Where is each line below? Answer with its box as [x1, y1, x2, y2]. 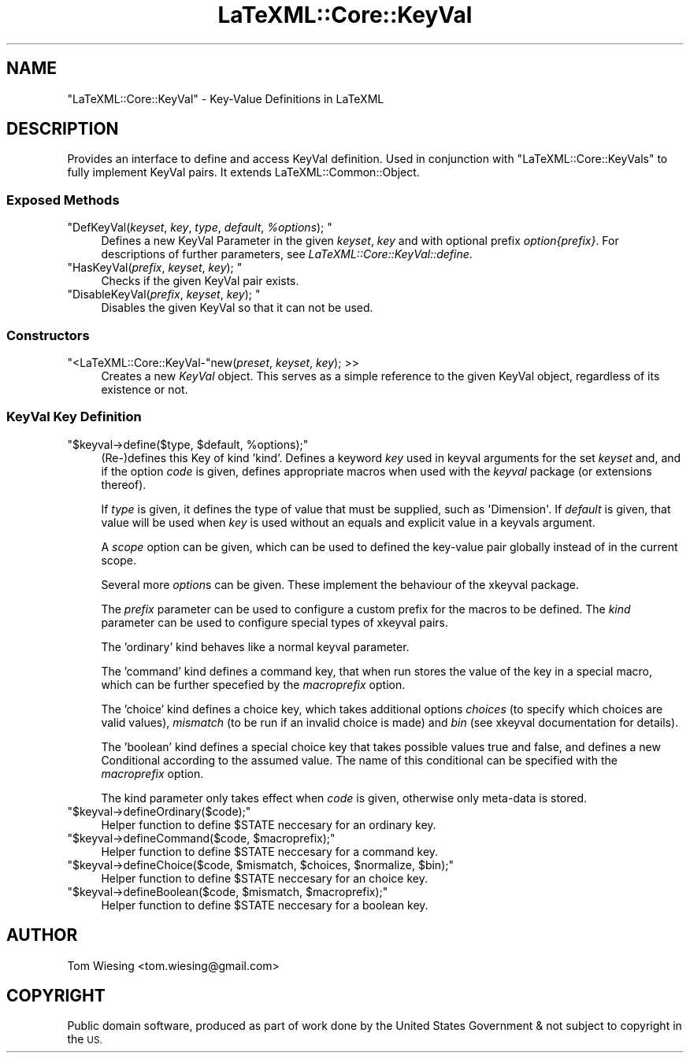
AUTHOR [6, 925, 78, 946]
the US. [67, 1032, 102, 1046]
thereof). [101, 477, 147, 491]
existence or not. [101, 382, 188, 396]
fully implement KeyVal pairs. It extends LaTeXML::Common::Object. [67, 165, 420, 180]
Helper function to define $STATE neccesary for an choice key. [101, 871, 428, 885]
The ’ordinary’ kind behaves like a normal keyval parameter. [101, 639, 410, 654]
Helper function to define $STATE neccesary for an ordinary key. [101, 817, 436, 831]
